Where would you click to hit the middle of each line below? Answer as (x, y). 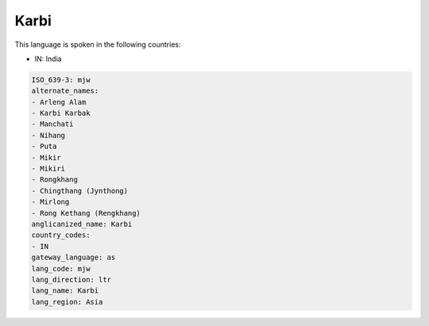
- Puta (44, 146)
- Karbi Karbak (61, 113)
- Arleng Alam (59, 102)
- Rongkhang (55, 180)
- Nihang (48, 135)
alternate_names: (65, 91)
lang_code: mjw (61, 268)
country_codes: (61, 235)
